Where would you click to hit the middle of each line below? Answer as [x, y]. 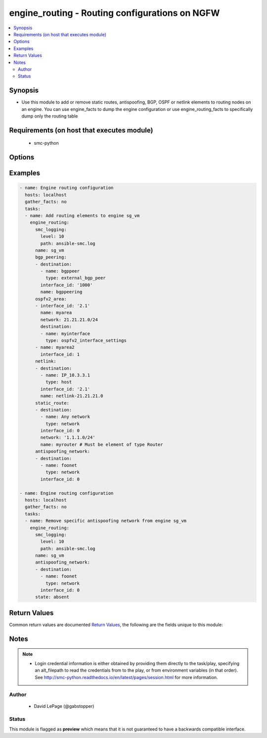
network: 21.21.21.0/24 [69, 319]
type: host [59, 382]
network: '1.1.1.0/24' [68, 438]
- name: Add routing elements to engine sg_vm [82, 215]
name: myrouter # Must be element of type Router [102, 444]
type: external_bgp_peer [75, 278]
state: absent [52, 597]
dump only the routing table [50, 116]
